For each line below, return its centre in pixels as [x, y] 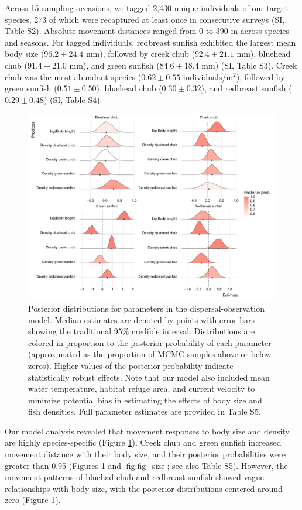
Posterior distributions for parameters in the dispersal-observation [146, 308]
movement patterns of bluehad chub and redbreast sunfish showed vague [135, 477]
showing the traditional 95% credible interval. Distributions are [142, 331]
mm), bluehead [264, 54]
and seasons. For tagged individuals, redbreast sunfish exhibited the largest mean [150, 42]
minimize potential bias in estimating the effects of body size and [145, 400]
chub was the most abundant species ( [73, 76]
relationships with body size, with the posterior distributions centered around [144, 488]
